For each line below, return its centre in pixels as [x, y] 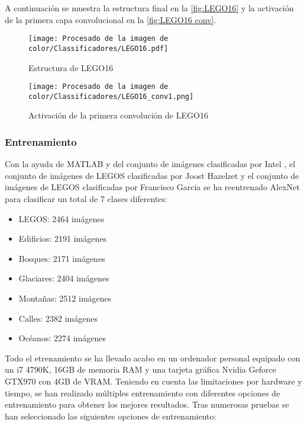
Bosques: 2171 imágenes [62, 258]
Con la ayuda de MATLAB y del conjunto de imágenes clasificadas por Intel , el [150, 164]
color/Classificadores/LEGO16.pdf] [98, 48]
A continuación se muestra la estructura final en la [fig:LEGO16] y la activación [149, 8]
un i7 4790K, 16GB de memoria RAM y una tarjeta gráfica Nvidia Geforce [140, 369]
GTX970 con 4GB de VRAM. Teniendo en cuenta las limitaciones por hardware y [153, 381]
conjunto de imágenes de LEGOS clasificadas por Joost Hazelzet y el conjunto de [152, 175]
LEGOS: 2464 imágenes [62, 218]
